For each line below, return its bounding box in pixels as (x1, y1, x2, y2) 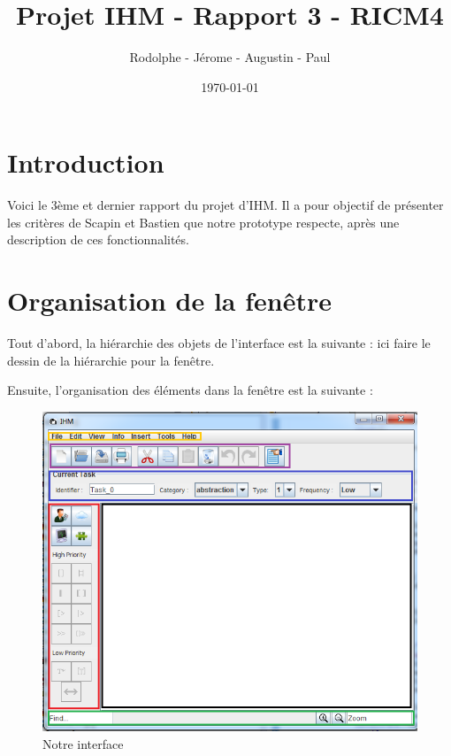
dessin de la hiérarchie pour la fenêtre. (7, 351, 215, 369)
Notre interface (42, 734, 124, 752)
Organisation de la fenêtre (7, 282, 333, 319)
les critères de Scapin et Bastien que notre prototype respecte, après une (7, 212, 400, 231)
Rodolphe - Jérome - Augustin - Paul (129, 48, 331, 66)
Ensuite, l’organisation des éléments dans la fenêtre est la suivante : (7, 381, 373, 399)
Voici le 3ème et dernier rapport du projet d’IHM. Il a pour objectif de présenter (7, 196, 444, 214)
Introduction (7, 144, 164, 181)
